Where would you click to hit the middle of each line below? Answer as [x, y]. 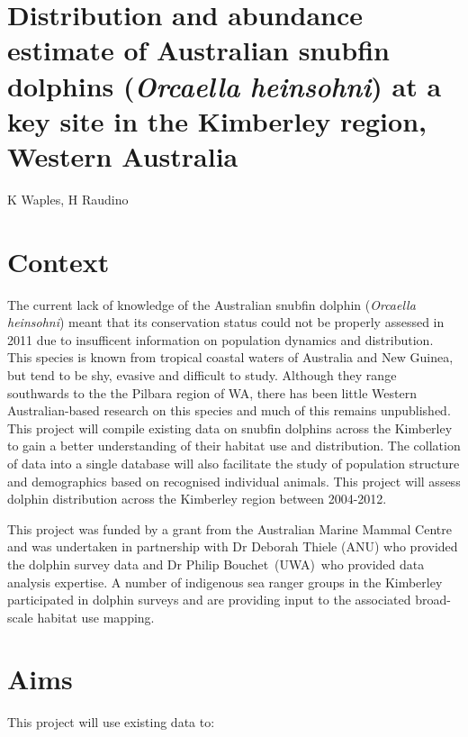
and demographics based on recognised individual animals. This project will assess [234, 481]
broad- [433, 600]
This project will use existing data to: [111, 722]
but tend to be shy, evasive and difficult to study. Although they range [202, 374]
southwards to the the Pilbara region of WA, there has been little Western [212, 392]
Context [58, 261]
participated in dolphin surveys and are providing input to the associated [209, 600]
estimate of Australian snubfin [198, 50]
